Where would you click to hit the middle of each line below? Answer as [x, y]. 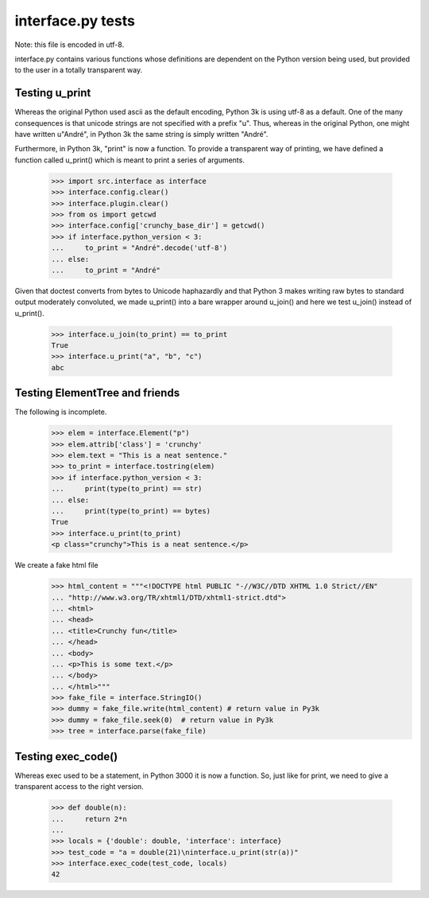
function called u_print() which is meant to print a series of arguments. [130, 160]
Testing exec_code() [66, 756]
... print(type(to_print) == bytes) [131, 511]
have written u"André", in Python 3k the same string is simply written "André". [141, 135]
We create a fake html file [56, 565]
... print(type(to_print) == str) [127, 489]
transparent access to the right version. [79, 787]
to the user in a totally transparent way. [79, 70]
